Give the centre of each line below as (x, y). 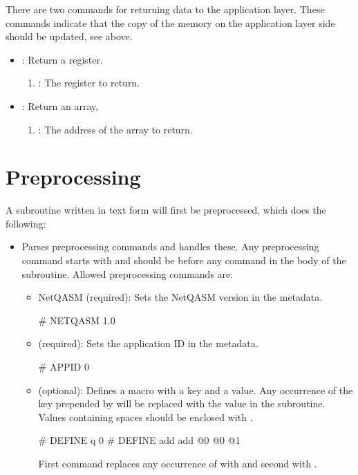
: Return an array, (60, 105)
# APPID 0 (64, 367)
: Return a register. (62, 59)
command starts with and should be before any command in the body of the (184, 260)
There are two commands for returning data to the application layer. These (165, 9)
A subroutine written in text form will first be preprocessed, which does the (166, 210)
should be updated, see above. (69, 36)
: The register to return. (89, 83)
